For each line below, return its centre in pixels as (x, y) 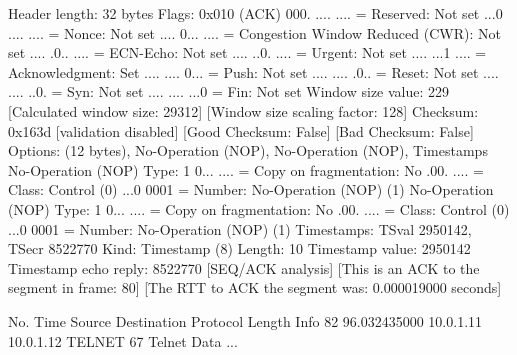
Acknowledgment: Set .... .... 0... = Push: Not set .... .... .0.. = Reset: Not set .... (253, 71)
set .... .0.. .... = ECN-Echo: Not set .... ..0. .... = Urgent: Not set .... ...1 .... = (247, 52)
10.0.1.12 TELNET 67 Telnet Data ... (123, 340)
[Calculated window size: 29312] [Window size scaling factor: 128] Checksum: (243, 110)
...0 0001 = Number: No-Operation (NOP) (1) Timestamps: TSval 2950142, (240, 228)
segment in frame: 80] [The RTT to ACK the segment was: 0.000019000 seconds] (255, 287)
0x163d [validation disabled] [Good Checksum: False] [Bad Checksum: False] (241, 130)
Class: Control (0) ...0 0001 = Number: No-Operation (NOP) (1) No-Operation (251, 189)
